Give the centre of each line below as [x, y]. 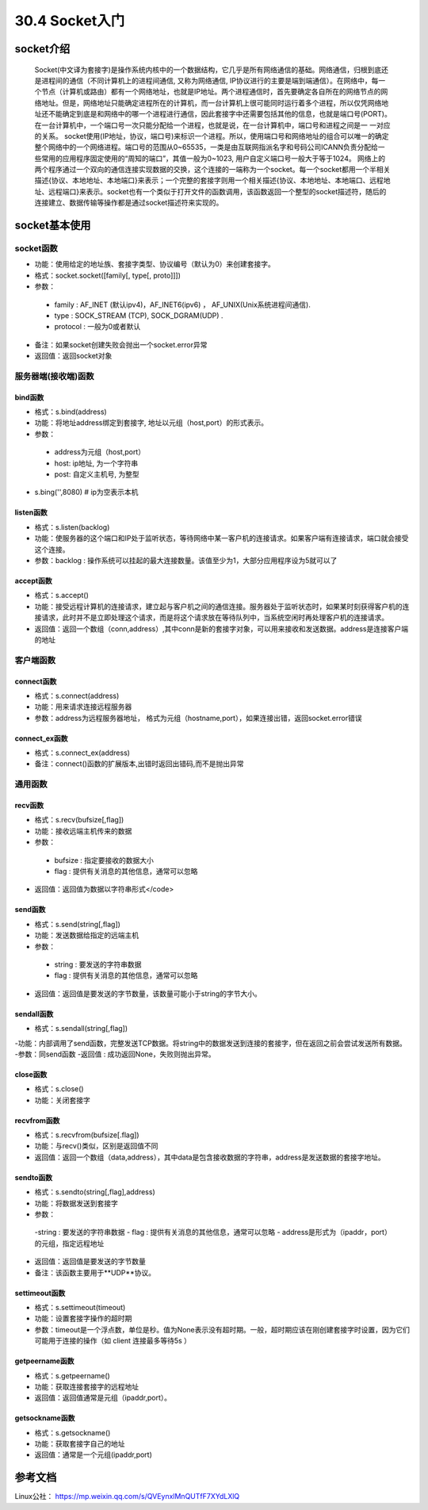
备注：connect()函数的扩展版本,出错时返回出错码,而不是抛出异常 [139, 764]
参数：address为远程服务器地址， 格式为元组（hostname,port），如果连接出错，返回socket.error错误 [198, 718]
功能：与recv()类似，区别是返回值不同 [96, 1146]
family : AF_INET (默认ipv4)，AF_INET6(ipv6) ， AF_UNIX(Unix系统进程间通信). [182, 305]
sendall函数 [34, 1014]
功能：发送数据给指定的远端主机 [86, 935]
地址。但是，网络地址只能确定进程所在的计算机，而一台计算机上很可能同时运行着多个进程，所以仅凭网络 [211, 102]
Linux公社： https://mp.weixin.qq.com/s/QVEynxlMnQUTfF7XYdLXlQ [127, 1497]
